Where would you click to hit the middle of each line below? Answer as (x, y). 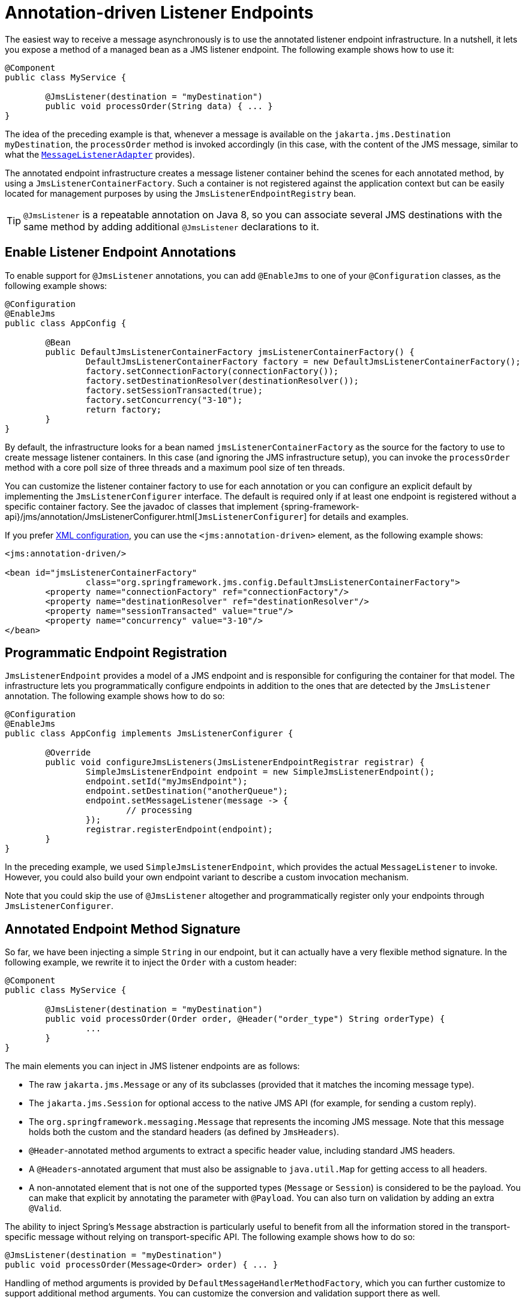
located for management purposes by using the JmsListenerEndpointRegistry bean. (181, 193)
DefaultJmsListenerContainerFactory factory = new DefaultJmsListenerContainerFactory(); (303, 361)
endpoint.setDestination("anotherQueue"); (187, 791)
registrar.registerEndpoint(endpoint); (179, 830)
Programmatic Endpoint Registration (116, 653)
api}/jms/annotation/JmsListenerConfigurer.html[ (101, 516)
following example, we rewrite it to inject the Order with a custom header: (151, 962)
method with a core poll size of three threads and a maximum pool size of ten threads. (175, 467)
